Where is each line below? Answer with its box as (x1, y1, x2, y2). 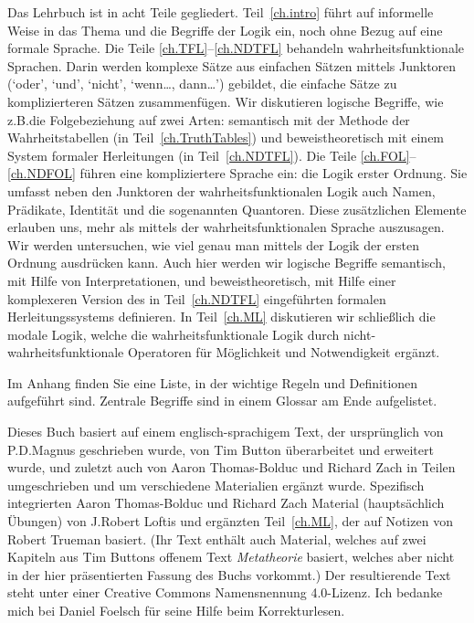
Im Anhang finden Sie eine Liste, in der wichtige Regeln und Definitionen (7, 373, 418, 392)
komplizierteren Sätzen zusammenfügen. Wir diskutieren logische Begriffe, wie (7, 91, 444, 111)
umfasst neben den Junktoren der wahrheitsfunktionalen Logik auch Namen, (7, 181, 436, 200)
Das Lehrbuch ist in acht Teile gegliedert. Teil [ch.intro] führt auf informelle (7, 3, 434, 21)
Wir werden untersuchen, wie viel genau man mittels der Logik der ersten (7, 235, 419, 254)
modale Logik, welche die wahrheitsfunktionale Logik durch (7, 324, 340, 343)
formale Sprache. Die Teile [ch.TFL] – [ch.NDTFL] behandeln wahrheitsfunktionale (7, 38, 464, 58)
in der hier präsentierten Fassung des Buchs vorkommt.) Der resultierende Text (7, 565, 451, 584)
